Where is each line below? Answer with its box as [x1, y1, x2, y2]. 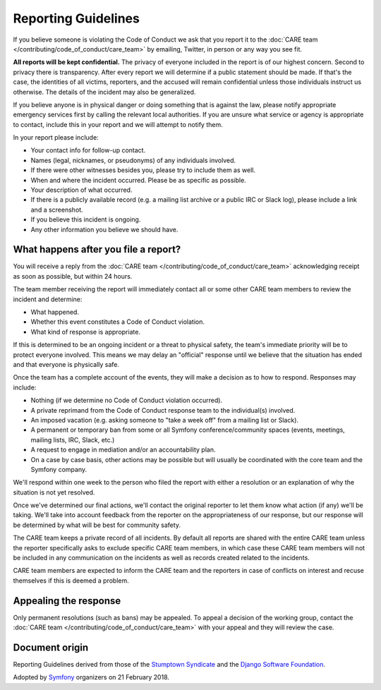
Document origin [13, 641, 89, 653]
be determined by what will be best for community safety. [13, 521, 181, 529]
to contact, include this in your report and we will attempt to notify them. [13, 120, 223, 128]
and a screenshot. [30, 205, 84, 214]
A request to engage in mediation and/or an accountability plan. [30, 445, 216, 454]
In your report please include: [13, 133, 99, 142]
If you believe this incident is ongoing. [30, 215, 141, 224]
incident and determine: [13, 295, 83, 303]
